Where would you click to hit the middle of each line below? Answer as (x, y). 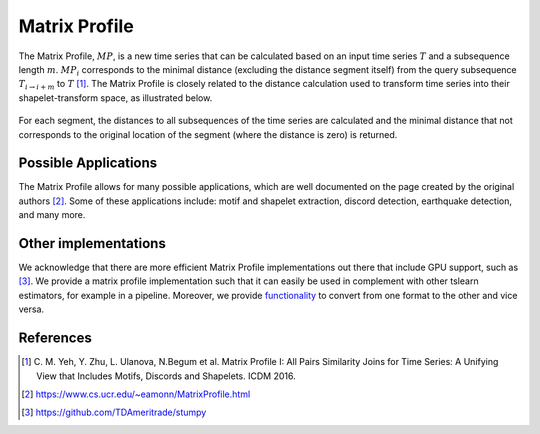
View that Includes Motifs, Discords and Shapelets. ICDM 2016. (166, 376)
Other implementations (92, 243)
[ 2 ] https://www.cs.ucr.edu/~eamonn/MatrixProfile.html (136, 394)
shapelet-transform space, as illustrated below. (115, 97)
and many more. (52, 215)
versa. (31, 309)
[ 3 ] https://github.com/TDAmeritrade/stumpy (114, 412)
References (55, 338)
